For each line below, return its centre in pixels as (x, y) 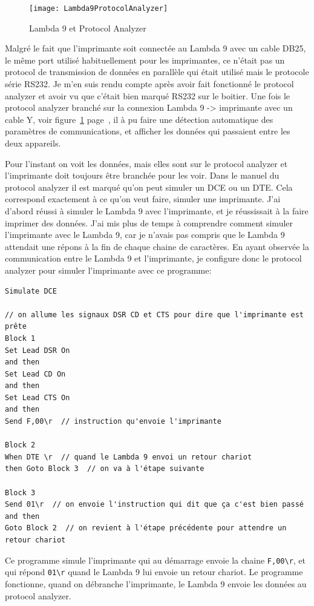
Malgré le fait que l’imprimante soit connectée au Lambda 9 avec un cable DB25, (155, 48)
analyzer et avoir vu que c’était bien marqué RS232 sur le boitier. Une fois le (148, 95)
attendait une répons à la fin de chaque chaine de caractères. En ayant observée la (157, 246)
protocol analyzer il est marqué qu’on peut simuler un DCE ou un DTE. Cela (149, 187)
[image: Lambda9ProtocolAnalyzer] (99, 8)
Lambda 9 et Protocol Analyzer (88, 28)
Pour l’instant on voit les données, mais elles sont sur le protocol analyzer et (146, 163)
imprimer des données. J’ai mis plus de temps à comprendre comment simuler (149, 222)
